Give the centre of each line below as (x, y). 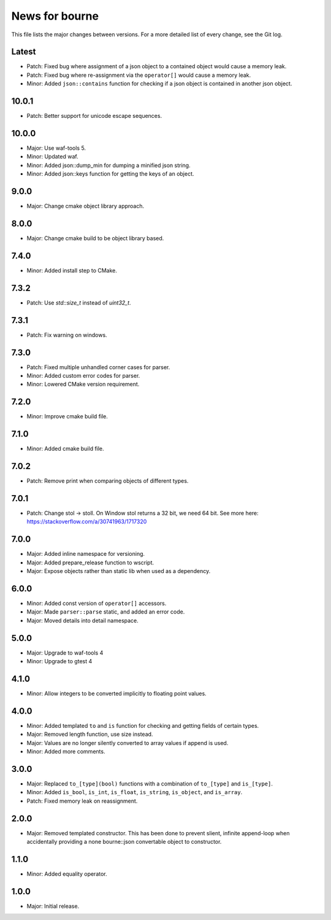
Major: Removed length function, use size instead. (90, 735)
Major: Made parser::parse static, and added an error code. (106, 612)
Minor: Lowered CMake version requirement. (83, 384)
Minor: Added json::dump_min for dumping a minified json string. (108, 165)
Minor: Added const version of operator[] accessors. (97, 603)
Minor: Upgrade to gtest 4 (59, 661)
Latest (24, 52)
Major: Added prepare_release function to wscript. (90, 563)
